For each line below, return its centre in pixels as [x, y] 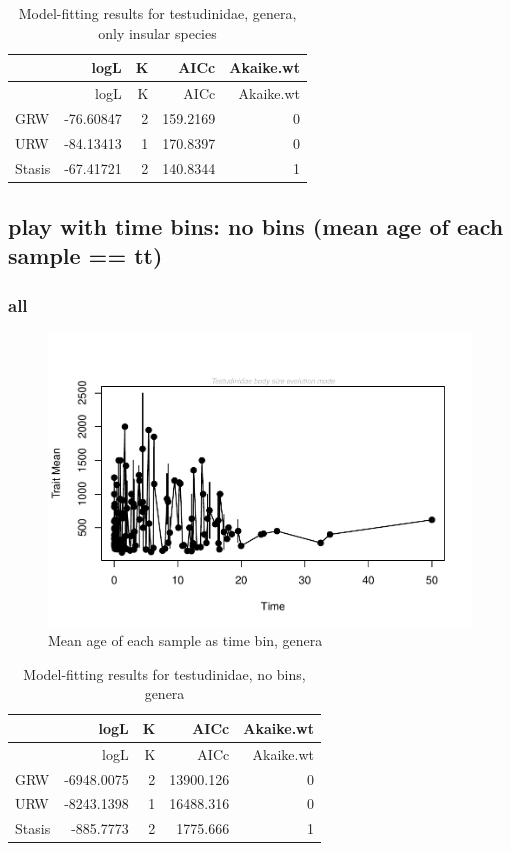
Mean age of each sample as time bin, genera [185, 640]
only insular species [157, 32]
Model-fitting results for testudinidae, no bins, [164, 673]
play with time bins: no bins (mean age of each [256, 226]
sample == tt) [85, 255]
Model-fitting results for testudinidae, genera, [157, 13]
